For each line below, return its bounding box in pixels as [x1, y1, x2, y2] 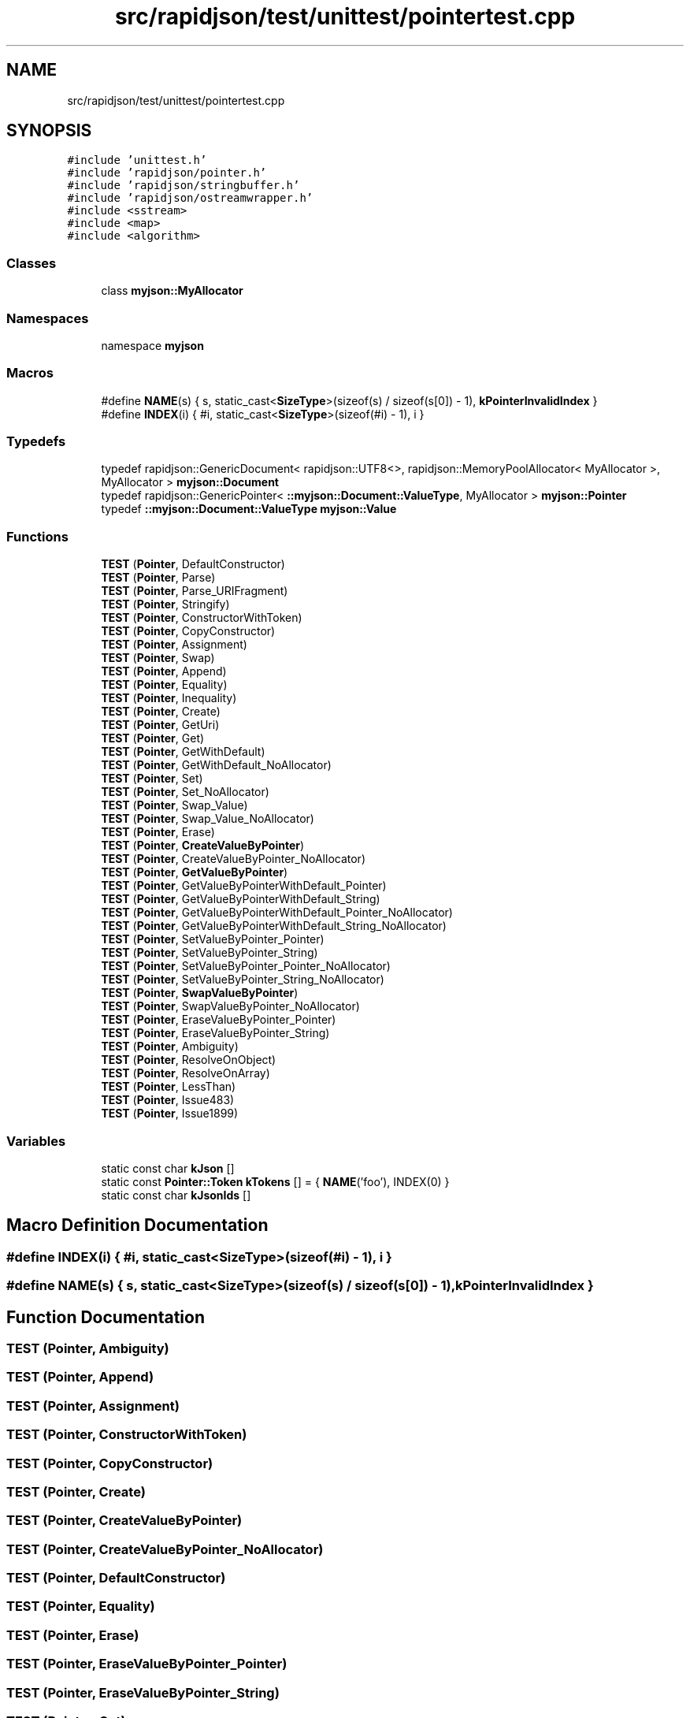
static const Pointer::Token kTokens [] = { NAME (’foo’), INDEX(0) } [101, 1174, 450, 1188]
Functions [6, 528, 69, 545]
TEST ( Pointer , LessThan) [101, 1080, 236, 1094]
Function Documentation [6, 1307, 205, 1327]
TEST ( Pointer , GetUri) [101, 718, 220, 732]
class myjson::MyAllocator [101, 284, 243, 298]
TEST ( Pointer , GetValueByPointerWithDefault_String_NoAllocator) [101, 919, 447, 933]
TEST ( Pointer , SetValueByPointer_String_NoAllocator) [101, 972, 384, 987]
